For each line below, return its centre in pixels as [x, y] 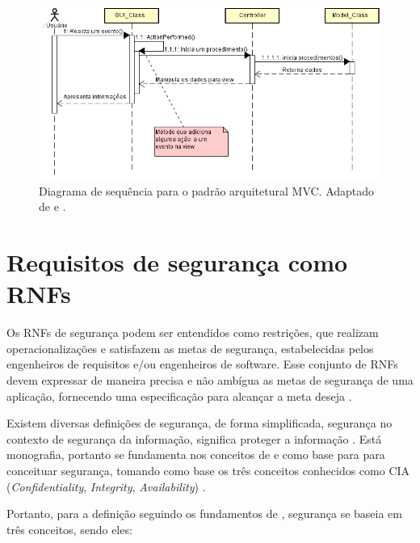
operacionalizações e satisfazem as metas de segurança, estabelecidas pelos [190, 348]
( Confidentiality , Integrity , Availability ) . [106, 486]
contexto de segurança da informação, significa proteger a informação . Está [194, 438]
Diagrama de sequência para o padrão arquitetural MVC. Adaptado [207, 190]
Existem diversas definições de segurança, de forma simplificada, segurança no [199, 423]
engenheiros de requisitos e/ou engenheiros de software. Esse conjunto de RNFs [202, 364]
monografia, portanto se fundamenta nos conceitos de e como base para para [196, 455]
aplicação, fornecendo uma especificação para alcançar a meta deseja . [179, 396]
